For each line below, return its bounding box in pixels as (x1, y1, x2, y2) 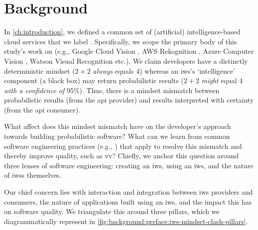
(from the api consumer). (4, 104, 81, 115)
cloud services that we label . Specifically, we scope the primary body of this (4, 36, 237, 46)
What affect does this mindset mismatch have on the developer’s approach (4, 121, 231, 131)
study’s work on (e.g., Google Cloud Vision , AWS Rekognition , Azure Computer (4, 46, 254, 56)
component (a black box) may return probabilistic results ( (4, 75, 184, 86)
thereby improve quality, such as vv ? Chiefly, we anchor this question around (4, 150, 239, 161)
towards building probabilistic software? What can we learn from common (4, 131, 230, 141)
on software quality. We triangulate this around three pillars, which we (4, 206, 220, 217)
